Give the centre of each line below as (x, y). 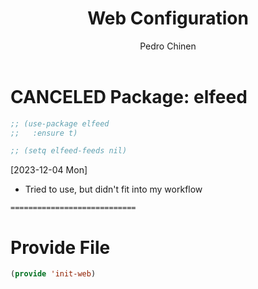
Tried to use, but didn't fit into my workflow (113, 189)
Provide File (60, 247)
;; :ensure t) (44, 133)
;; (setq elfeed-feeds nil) (69, 151)
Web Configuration (168, 18)
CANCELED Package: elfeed (129, 96)
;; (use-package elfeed (60, 123)
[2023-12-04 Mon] (49, 170)
